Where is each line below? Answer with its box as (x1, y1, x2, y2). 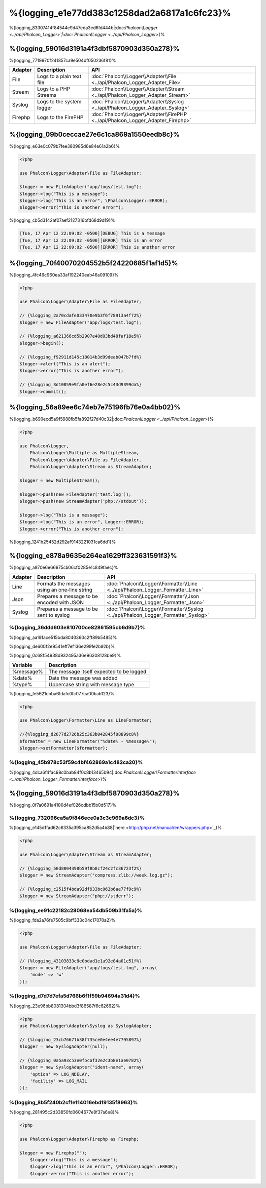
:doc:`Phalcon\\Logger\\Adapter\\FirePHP (91, 111, 187, 118)
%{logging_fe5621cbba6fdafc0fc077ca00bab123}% (9, 690, 115, 696)
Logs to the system (37, 98, 82, 105)
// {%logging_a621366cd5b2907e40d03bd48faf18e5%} (19, 333, 142, 339)
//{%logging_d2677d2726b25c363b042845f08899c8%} (19, 731, 139, 737)
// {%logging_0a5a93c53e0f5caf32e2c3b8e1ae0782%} (19, 1057, 142, 1063)
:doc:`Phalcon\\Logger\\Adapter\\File (91, 73, 177, 80)
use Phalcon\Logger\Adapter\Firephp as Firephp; (19, 1136, 139, 1142)
